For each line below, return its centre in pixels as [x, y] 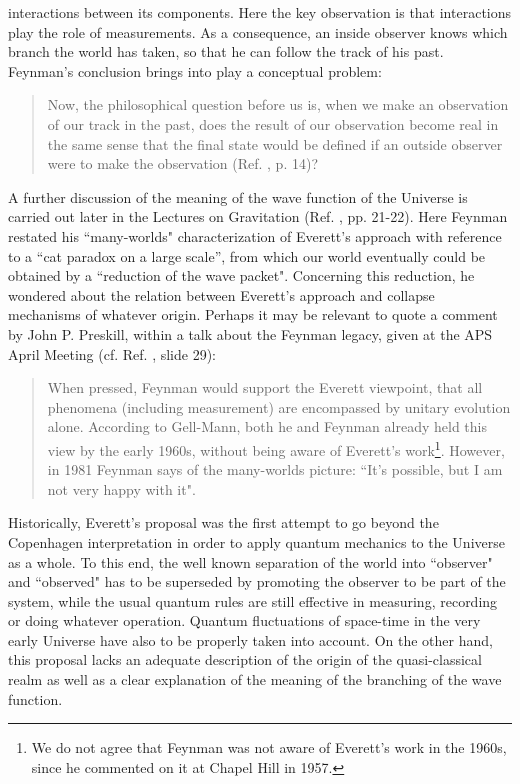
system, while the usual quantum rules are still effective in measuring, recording [253, 600]
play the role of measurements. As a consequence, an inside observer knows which [258, 31]
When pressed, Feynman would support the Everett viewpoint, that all [265, 387]
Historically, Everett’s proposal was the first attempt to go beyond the [223, 522]
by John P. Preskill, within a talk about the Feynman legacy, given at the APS [250, 333]
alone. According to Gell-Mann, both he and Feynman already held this [267, 426]
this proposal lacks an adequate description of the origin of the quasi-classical [245, 659]
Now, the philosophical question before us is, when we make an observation [278, 104]
